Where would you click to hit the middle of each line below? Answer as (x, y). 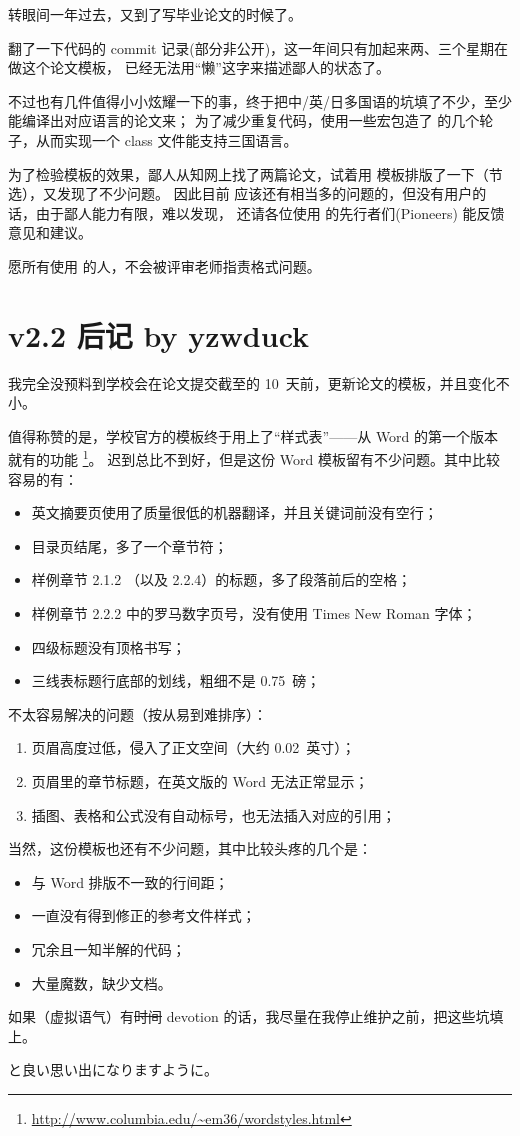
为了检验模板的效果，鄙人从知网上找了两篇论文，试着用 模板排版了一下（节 (255, 173)
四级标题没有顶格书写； (108, 646)
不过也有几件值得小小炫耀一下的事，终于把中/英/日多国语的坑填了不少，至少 (260, 100)
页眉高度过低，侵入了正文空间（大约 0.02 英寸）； (193, 747)
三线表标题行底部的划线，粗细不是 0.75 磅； (176, 680)
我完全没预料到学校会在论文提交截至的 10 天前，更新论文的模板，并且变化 (252, 382)
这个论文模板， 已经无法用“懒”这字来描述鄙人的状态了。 (205, 67)
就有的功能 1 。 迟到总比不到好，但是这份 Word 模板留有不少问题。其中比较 (254, 458)
